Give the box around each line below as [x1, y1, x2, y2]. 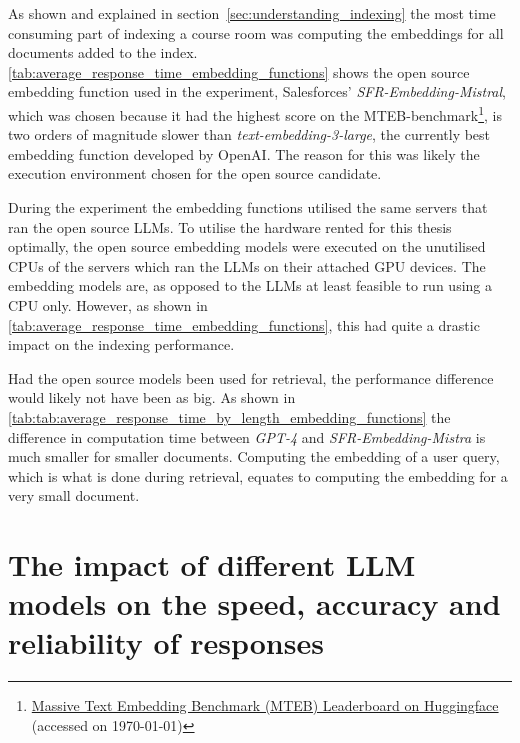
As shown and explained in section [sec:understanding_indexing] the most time [8, 3, 496, 23]
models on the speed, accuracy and [8, 583, 501, 624]
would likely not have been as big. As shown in [8, 387, 296, 408]
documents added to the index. [8, 42, 198, 63]
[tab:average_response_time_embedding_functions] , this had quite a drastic [8, 314, 480, 335]
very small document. [8, 485, 140, 506]
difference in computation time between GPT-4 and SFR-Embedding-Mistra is [8, 426, 486, 447]
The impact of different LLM [8, 544, 416, 585]
